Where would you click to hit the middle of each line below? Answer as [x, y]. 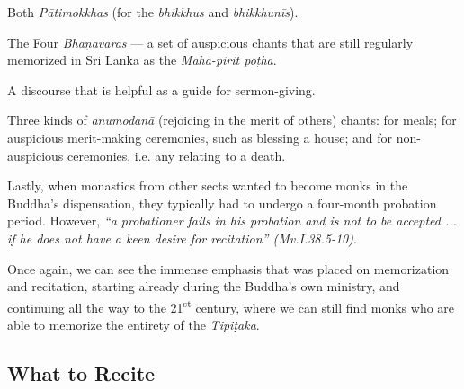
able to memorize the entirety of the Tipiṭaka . [134, 324]
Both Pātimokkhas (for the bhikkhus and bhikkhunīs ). [153, 12]
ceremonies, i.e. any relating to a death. [177, 155]
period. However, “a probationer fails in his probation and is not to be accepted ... [232, 221]
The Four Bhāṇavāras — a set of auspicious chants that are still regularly [210, 42]
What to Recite [81, 372]
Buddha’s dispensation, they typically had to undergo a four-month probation [222, 203]
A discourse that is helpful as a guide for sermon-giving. [161, 89]
